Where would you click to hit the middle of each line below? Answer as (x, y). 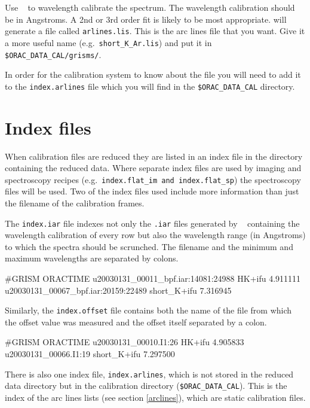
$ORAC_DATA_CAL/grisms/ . (53, 54)
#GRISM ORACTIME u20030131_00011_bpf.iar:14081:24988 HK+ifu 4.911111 (153, 278)
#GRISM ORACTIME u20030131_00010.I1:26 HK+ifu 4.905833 (125, 342)
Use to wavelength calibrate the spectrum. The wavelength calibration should (150, 7)
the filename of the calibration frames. (75, 203)
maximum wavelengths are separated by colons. (92, 258)
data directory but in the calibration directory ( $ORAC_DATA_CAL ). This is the (146, 386)
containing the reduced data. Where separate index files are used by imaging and (153, 168)
